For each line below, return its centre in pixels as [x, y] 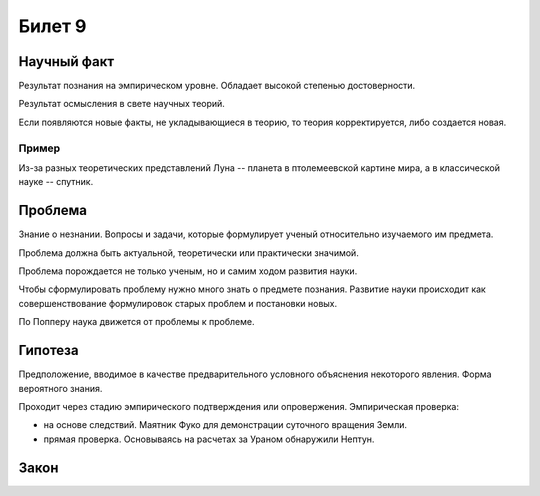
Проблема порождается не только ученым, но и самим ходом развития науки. [188, 271]
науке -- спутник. [56, 182]
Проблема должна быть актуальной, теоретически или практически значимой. [188, 252]
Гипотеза [48, 350]
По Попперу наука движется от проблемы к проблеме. [136, 322]
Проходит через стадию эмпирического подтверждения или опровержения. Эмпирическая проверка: [239, 406]
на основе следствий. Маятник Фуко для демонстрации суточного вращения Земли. [225, 425]
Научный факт [66, 61]
